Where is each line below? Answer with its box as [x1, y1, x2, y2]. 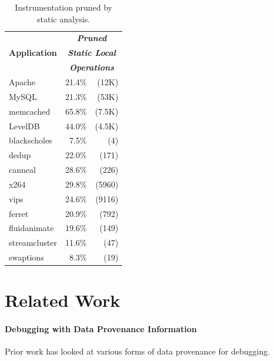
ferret [9, 207, 29, 219]
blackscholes [9, 134, 52, 146]
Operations [69, 61, 114, 73]
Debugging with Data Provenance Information [5, 323, 197, 335]
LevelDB [9, 119, 40, 132]
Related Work [5, 288, 121, 312]
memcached [9, 105, 51, 117]
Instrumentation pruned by [15, 1, 112, 13]
